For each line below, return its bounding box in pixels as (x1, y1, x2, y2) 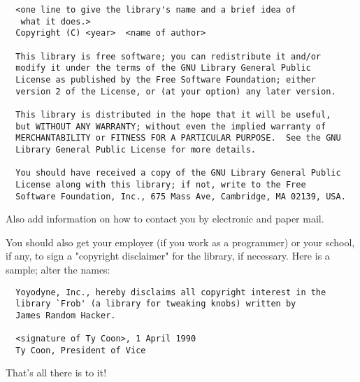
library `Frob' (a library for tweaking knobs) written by (15, 299, 296, 309)
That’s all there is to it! (6, 365, 107, 380)
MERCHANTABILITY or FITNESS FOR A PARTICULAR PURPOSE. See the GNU (15, 133, 341, 143)
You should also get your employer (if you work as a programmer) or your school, (6, 234, 355, 249)
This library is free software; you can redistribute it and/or (15, 51, 322, 62)
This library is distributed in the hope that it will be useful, (15, 109, 331, 120)
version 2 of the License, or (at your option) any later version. (15, 86, 336, 97)
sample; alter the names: (6, 262, 110, 276)
